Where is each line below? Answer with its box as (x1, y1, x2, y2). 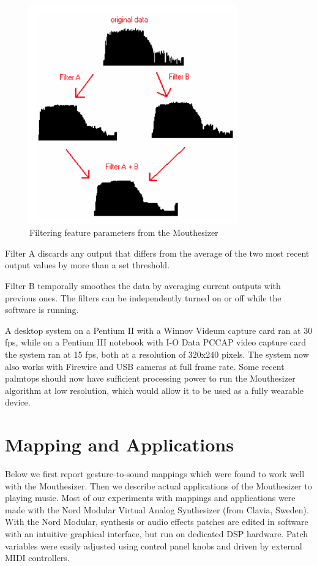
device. (5, 396, 31, 409)
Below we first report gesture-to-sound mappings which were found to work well (5, 467, 305, 480)
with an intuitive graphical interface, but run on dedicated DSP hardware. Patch (5, 527, 308, 540)
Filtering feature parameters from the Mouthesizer (29, 226, 218, 239)
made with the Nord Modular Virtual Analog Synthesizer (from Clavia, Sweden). (5, 503, 309, 516)
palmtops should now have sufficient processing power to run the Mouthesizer (5, 372, 296, 385)
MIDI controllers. (5, 551, 70, 564)
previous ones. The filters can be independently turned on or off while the (5, 291, 282, 304)
